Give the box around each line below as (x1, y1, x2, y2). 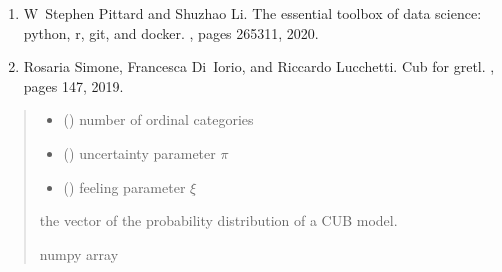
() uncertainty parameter (63, 142, 216, 163)
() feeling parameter (63, 176, 186, 197)
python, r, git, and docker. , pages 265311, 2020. (23, 22, 319, 43)
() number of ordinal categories (63, 109, 254, 130)
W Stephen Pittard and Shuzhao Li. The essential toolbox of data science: (23, 3, 482, 23)
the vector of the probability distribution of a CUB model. (39, 210, 398, 231)
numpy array (39, 243, 119, 264)
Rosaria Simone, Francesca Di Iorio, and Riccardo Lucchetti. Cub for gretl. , (23, 56, 495, 77)
